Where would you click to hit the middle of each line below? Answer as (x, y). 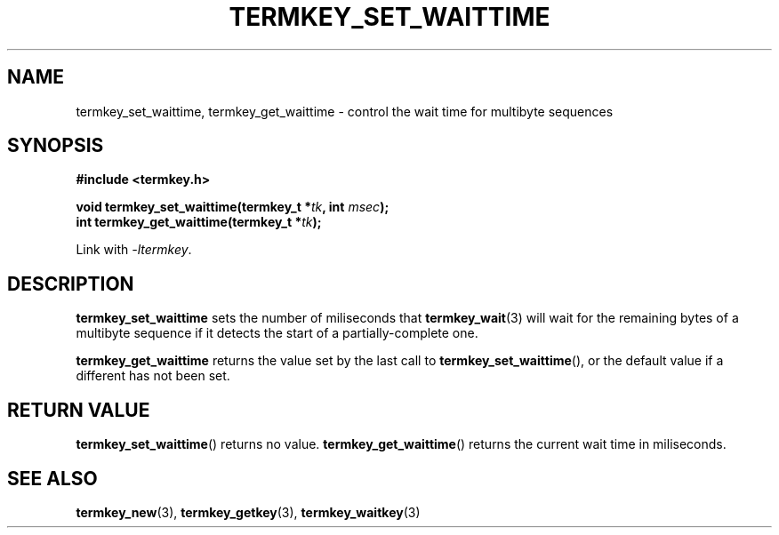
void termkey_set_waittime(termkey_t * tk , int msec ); (233, 207)
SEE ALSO (52, 478)
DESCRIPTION (71, 283)
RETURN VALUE (79, 410)
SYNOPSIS (56, 146)
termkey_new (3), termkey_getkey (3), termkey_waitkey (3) (248, 512)
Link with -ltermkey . (134, 250)
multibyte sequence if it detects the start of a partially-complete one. (277, 333)
